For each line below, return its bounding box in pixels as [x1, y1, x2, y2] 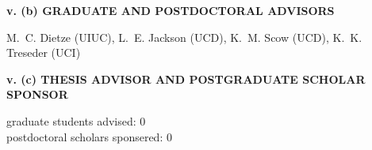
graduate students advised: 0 [6, 112, 146, 129]
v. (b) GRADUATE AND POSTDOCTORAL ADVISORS [6, 2, 335, 18]
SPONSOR [6, 86, 68, 103]
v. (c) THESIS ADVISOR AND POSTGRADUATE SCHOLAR [6, 70, 366, 87]
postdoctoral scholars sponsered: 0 [6, 128, 172, 144]
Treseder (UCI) [6, 44, 81, 61]
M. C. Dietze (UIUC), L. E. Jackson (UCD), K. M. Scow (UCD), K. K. [6, 28, 362, 45]
